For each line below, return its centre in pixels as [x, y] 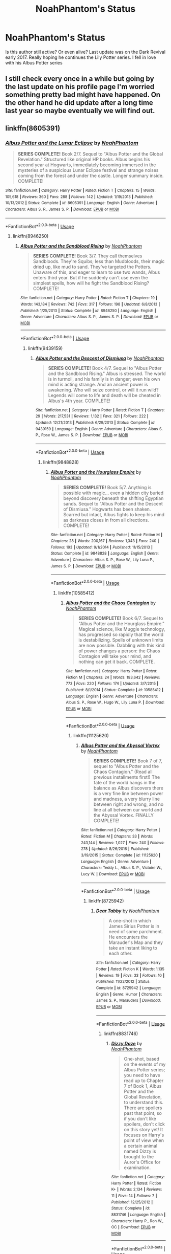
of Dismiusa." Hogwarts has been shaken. [107, 509]
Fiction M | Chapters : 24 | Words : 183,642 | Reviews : [113, 677]
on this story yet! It [144, 1130]
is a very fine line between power [129, 794]
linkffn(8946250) [31, 236]
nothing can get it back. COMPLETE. [117, 662]
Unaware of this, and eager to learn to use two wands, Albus [96, 272]
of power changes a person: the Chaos [119, 651]
